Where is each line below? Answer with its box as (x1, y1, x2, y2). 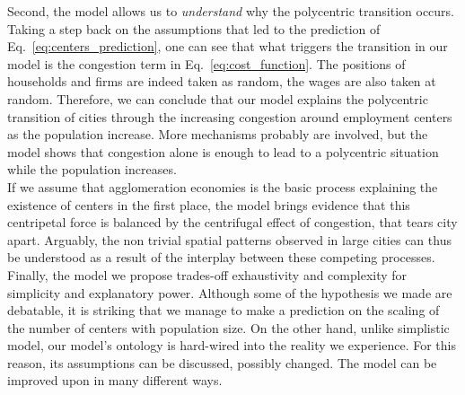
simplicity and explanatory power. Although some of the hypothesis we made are (7, 283, 452, 302)
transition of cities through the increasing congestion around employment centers (7, 107, 452, 126)
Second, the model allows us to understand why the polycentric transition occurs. (7, 2, 454, 20)
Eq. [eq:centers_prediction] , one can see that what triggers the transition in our (7, 37, 448, 56)
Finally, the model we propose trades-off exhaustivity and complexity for (7, 265, 408, 284)
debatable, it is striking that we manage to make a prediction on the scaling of (7, 301, 440, 320)
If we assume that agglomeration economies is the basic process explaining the (7, 177, 438, 196)
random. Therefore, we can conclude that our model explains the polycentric (7, 89, 428, 108)
